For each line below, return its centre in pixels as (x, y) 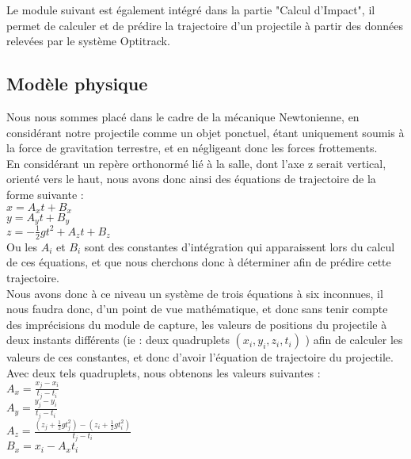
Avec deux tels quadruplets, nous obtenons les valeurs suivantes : (164, 372)
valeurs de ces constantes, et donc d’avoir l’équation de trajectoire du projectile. (200, 357)
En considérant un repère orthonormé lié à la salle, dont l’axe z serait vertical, (196, 163)
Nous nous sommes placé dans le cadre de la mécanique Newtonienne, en (183, 116)
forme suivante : (45, 194)
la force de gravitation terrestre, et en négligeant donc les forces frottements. (192, 148)
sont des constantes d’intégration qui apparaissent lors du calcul (240, 246)
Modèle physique (77, 84)
